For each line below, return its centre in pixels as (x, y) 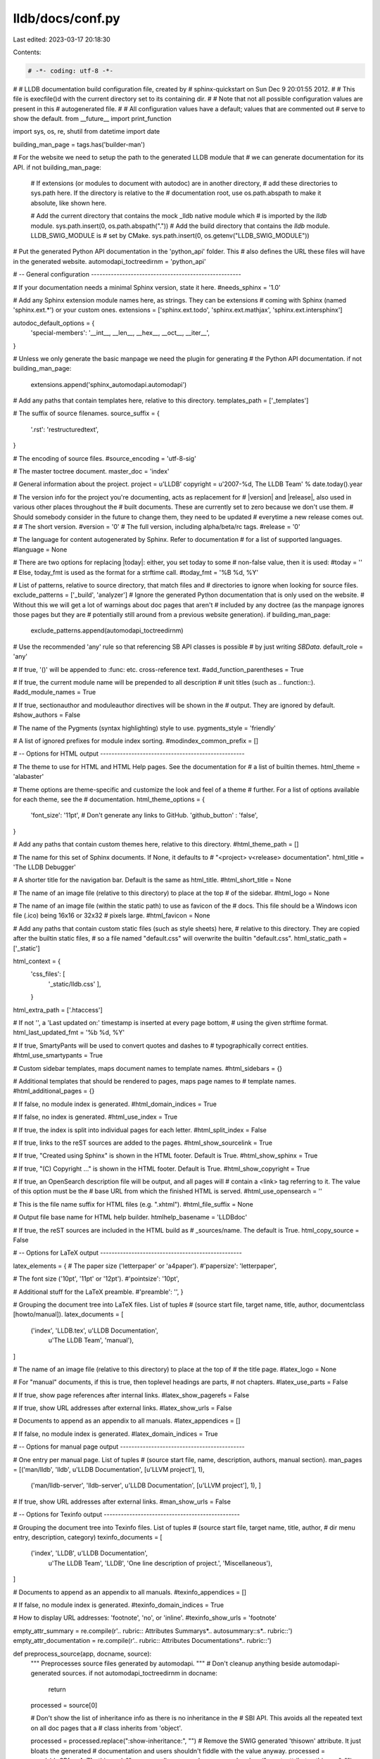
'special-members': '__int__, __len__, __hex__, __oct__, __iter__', (120, 333)
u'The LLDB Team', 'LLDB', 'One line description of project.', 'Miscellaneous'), (160, 1563)
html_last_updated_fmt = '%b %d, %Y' (69, 1033)
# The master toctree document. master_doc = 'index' (91, 471)
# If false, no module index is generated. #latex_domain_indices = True (115, 1434)
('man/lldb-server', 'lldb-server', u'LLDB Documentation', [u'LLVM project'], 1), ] (146, 1485)
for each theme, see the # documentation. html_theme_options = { (109, 799)
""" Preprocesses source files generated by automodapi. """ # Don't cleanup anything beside (166, 1663)
